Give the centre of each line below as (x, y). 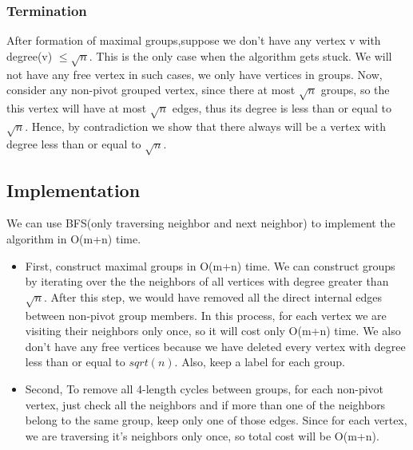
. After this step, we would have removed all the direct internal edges (213, 296)
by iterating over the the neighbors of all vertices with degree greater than (207, 281)
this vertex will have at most (77, 107)
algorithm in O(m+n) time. (74, 239)
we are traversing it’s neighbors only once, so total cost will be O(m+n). (202, 435)
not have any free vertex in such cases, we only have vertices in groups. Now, (195, 74)
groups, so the (355, 90)
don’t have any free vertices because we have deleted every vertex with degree (215, 346)
